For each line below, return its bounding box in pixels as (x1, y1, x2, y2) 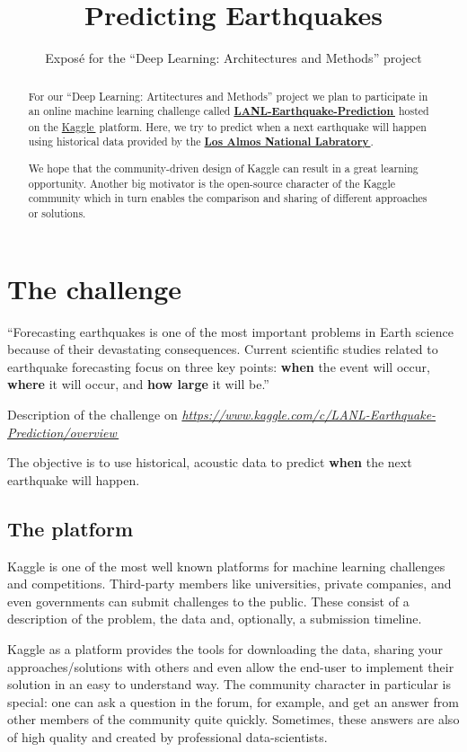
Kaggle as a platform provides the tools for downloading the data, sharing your (7, 639, 444, 658)
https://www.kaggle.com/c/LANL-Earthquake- (181, 404, 436, 423)
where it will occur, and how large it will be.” (7, 375, 269, 394)
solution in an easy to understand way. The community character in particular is (7, 675, 452, 694)
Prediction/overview (7, 422, 117, 441)
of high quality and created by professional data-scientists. (7, 727, 328, 746)
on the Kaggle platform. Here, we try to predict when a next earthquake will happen (28, 119, 427, 134)
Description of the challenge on (7, 404, 178, 423)
